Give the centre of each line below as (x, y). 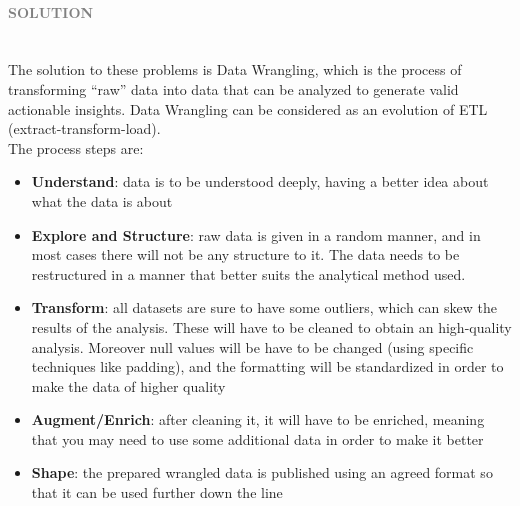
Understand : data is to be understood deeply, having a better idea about (260, 181)
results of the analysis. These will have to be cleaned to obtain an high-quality (271, 326)
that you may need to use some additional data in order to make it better (257, 438)
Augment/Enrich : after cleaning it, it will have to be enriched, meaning (258, 419)
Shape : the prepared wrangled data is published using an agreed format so (262, 472)
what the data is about (102, 200)
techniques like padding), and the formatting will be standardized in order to (267, 366)
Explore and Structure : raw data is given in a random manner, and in (256, 234)
